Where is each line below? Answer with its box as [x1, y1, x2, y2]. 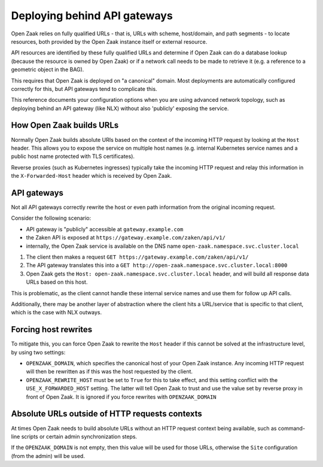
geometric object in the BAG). [11, 66, 84, 73]
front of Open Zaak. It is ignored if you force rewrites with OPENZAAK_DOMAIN [26, 393, 217, 401]
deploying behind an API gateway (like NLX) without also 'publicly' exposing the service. [11, 105, 229, 112]
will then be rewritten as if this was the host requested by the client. [26, 368, 193, 375]
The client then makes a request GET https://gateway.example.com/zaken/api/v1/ [26, 253, 249, 260]
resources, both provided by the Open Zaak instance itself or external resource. [11, 38, 208, 45]
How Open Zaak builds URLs [11, 120, 119, 131]
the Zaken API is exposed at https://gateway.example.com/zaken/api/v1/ [26, 234, 226, 241]
